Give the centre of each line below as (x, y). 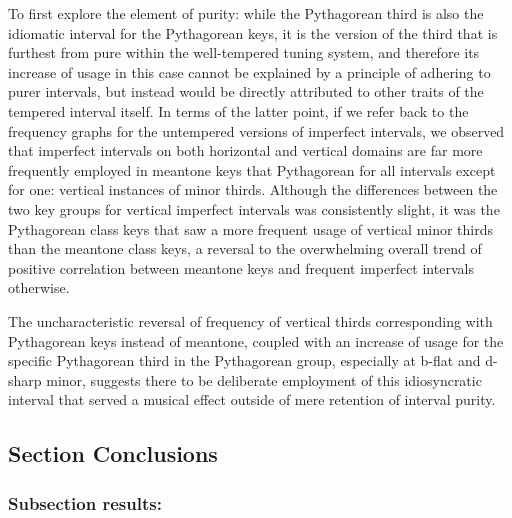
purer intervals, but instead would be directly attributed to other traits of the (246, 91)
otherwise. (39, 287)
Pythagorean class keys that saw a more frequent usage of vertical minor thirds (251, 228)
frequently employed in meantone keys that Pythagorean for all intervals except (252, 169)
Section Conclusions (113, 453)
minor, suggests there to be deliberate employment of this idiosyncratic (264, 379)
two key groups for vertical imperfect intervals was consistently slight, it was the (254, 208)
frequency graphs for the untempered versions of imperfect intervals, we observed (256, 130)
